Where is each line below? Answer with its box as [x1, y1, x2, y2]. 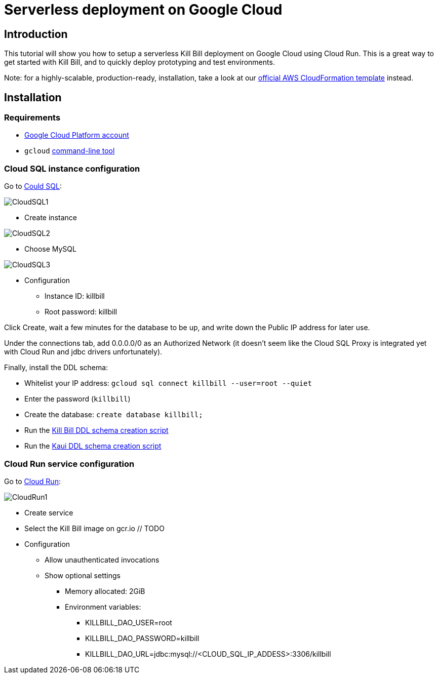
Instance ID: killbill [45, 292, 105, 301]
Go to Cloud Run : [4, 476, 61, 486]
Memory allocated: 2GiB [65, 586, 145, 595]
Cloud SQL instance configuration [4, 163, 140, 174]
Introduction [4, 27, 68, 41]
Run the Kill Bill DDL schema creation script [24, 426, 169, 435]
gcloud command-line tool [24, 146, 115, 155]
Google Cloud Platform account [24, 131, 129, 140]
